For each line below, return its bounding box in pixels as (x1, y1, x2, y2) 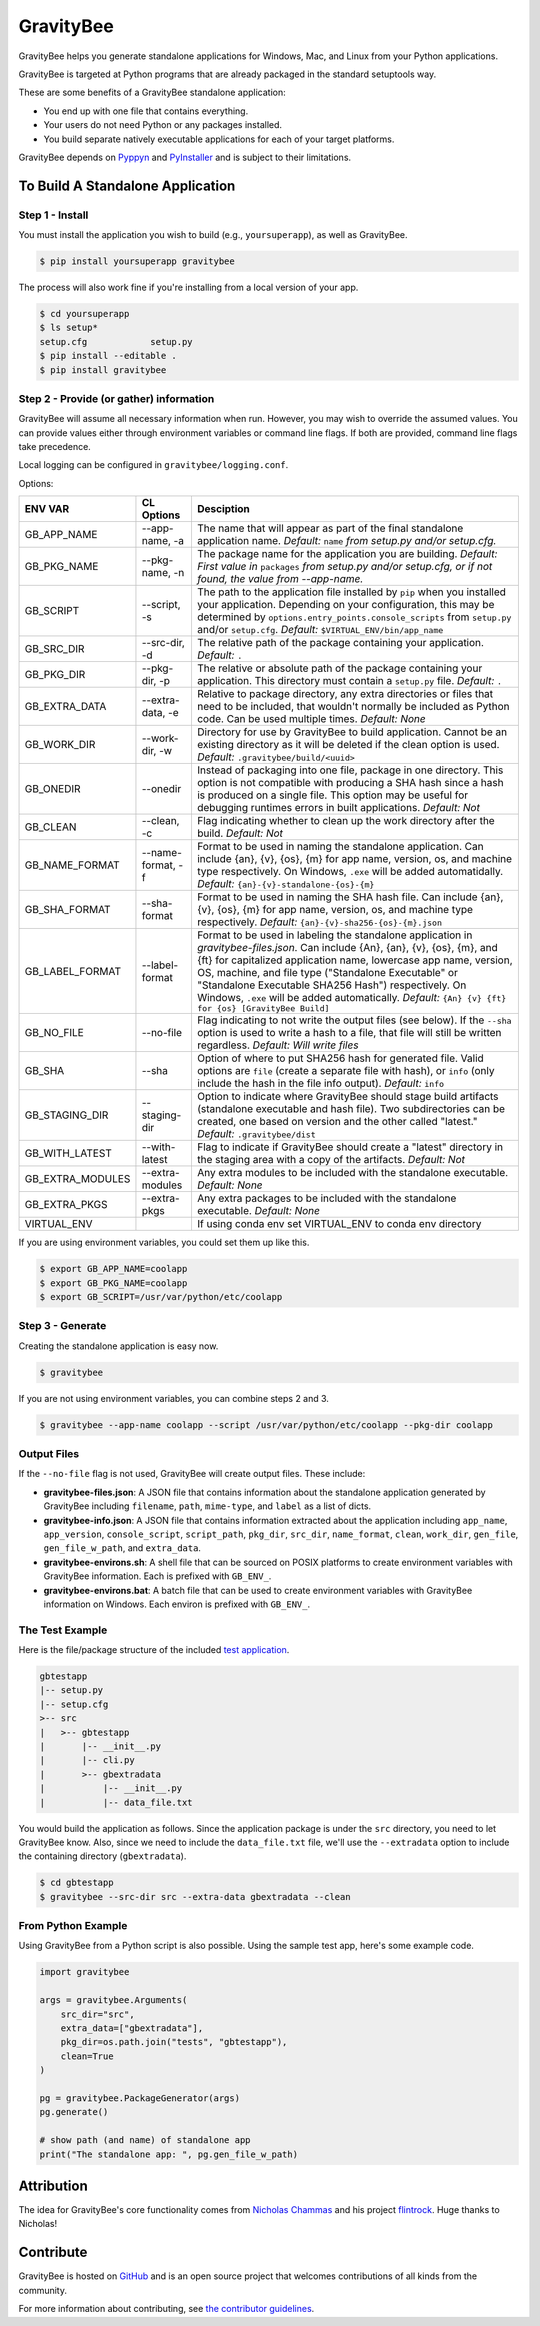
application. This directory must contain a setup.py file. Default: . (196, 674, 503, 688)
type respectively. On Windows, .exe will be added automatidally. (196, 865, 504, 879)
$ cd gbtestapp (39, 1877, 114, 1889)
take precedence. (18, 441, 92, 453)
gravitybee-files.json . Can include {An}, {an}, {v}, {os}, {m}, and (196, 941, 499, 955)
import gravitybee (39, 1966, 130, 1978)
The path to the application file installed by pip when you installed (196, 585, 507, 599)
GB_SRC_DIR (24, 642, 85, 656)
